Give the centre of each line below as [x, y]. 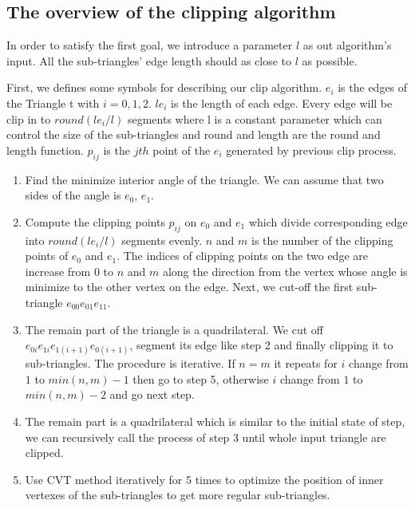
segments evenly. [162, 240]
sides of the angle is [73, 195]
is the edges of [373, 87]
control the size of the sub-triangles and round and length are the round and [194, 134]
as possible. [330, 60]
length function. [45, 150]
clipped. [44, 453]
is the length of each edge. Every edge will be [282, 102]
